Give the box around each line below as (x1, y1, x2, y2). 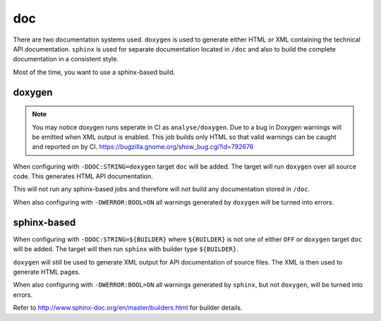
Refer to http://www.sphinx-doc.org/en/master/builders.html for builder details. (13, 303, 243, 312)
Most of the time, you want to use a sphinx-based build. (13, 68, 176, 76)
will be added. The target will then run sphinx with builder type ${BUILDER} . (13, 245, 239, 253)
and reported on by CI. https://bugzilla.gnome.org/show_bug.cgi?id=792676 (32, 143, 254, 151)
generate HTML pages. (13, 267, 80, 276)
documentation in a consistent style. (13, 55, 119, 63)
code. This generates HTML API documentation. (13, 172, 153, 181)
